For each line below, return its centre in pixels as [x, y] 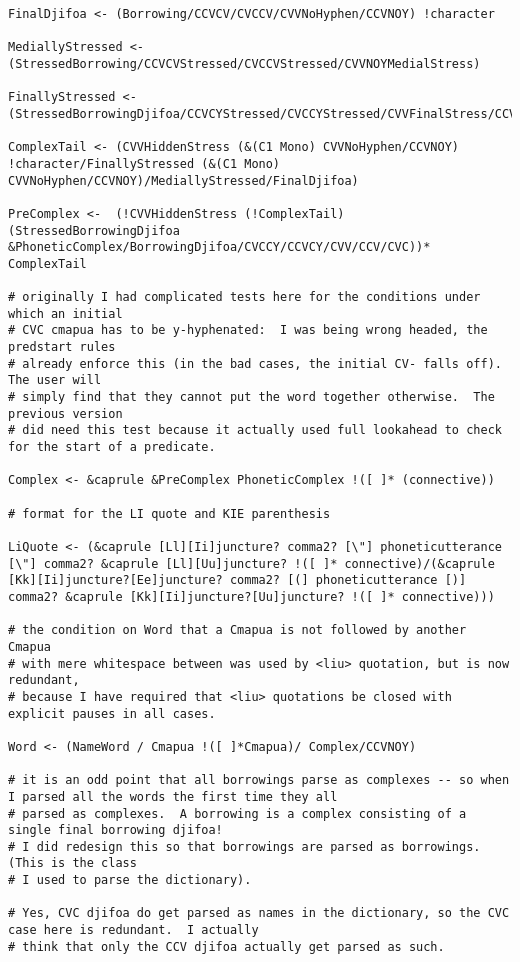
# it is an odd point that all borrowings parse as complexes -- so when [259, 780]
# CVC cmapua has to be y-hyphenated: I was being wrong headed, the [248, 330]
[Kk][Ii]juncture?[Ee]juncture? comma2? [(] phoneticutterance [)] [237, 580]
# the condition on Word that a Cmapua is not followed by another [237, 630]
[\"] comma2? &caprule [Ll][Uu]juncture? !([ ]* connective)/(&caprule [251, 563]
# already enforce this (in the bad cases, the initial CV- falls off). [255, 363]
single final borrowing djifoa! [115, 830]
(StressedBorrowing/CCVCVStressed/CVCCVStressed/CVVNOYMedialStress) [244, 63]
